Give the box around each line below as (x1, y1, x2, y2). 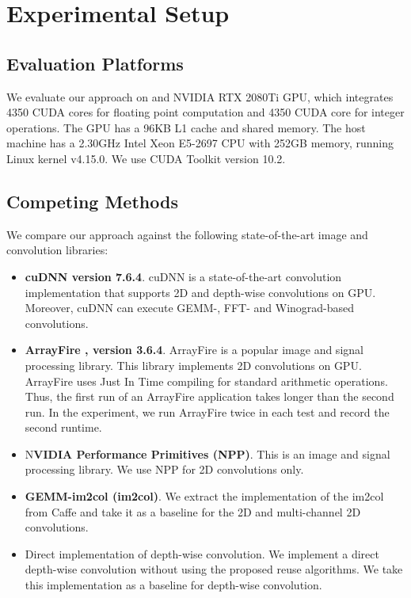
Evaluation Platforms (6, 51, 184, 75)
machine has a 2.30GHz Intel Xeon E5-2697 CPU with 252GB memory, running (6, 135, 394, 151)
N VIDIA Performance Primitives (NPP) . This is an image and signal (25, 445, 390, 462)
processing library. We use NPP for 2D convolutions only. (25, 461, 304, 478)
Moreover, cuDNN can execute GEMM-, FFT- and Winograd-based (25, 299, 355, 316)
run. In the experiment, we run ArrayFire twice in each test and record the (25, 403, 390, 420)
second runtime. (25, 419, 102, 436)
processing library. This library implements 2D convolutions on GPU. (25, 356, 362, 373)
